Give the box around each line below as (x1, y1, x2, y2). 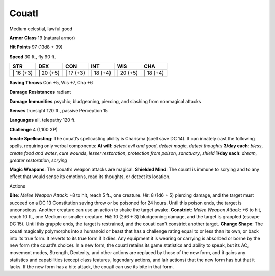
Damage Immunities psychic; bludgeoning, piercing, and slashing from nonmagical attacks (9, 98, 201, 104)
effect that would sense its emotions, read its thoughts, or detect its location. (9, 173, 171, 180)
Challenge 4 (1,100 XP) (9, 127, 58, 133)
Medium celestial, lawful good (9, 26, 72, 32)
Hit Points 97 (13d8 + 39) (9, 44, 63, 51)
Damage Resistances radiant (9, 89, 71, 95)
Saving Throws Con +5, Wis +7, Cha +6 (9, 80, 93, 86)
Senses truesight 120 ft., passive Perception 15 (9, 108, 108, 114)
